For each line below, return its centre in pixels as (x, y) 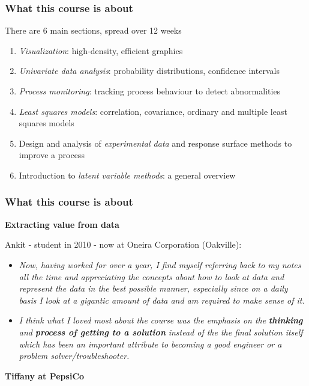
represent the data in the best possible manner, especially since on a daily (153, 288)
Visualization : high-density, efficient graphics (101, 50)
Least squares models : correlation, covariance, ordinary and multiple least (153, 111)
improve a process (52, 155)
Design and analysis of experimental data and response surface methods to (155, 143)
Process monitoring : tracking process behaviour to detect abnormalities (150, 91)
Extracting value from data (62, 224)
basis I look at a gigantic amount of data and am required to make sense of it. (162, 300)
